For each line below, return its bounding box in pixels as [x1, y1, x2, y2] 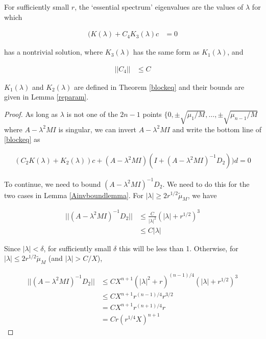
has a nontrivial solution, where [4, 46, 103, 57]
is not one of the [66, 109, 118, 119]
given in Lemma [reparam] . [4, 91, 89, 102]
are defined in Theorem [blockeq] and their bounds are [74, 81, 245, 92]
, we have [187, 189, 217, 200]
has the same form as [133, 46, 200, 57]
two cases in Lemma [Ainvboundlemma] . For [4, 189, 143, 200]
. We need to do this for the [162, 178, 250, 189]
